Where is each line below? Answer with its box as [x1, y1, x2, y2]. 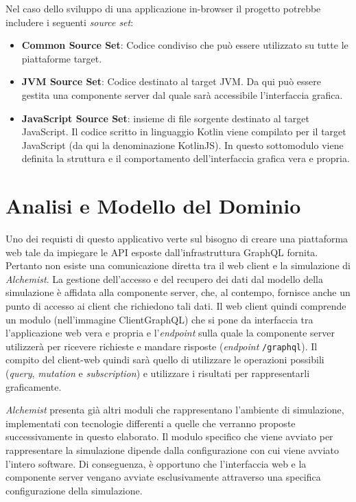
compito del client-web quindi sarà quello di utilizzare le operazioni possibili [5, 352, 324, 367]
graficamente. [5, 379, 62, 393]
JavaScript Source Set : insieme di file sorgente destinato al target [21, 111, 309, 125]
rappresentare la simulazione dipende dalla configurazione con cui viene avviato [5, 443, 340, 457]
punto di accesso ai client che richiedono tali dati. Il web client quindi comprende [5, 299, 346, 313]
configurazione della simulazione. [5, 483, 143, 497]
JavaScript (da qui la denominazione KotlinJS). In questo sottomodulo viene [21, 137, 344, 152]
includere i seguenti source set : [5, 14, 134, 29]
